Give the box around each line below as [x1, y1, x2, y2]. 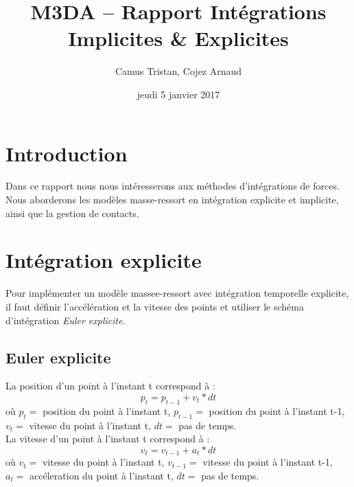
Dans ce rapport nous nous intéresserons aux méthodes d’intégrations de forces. [5, 179, 340, 193]
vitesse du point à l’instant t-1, [202, 455, 333, 469]
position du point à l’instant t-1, [209, 403, 345, 418]
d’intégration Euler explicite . [5, 313, 126, 327]
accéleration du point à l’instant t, [29, 468, 174, 482]
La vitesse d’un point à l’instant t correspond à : [5, 431, 210, 446]
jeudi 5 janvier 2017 [137, 87, 220, 101]
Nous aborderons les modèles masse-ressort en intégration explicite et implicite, [5, 192, 339, 207]
